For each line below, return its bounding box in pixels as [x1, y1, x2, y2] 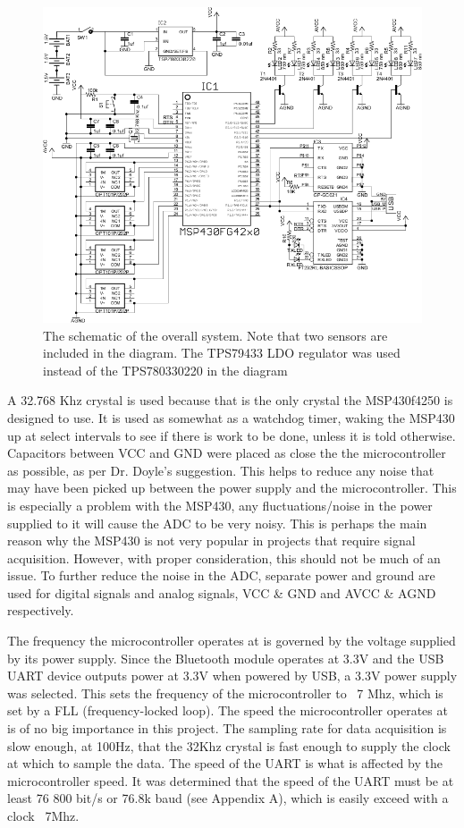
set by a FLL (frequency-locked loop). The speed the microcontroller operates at [7, 701, 448, 720]
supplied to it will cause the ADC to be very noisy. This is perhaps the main [7, 513, 427, 532]
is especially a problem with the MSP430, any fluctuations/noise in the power [7, 495, 433, 514]
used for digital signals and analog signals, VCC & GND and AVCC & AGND [7, 583, 436, 602]
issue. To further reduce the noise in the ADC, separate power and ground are [7, 566, 435, 585]
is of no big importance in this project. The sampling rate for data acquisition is [7, 719, 447, 738]
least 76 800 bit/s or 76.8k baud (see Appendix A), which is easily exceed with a [7, 789, 449, 807]
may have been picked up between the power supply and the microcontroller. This [7, 478, 457, 497]
